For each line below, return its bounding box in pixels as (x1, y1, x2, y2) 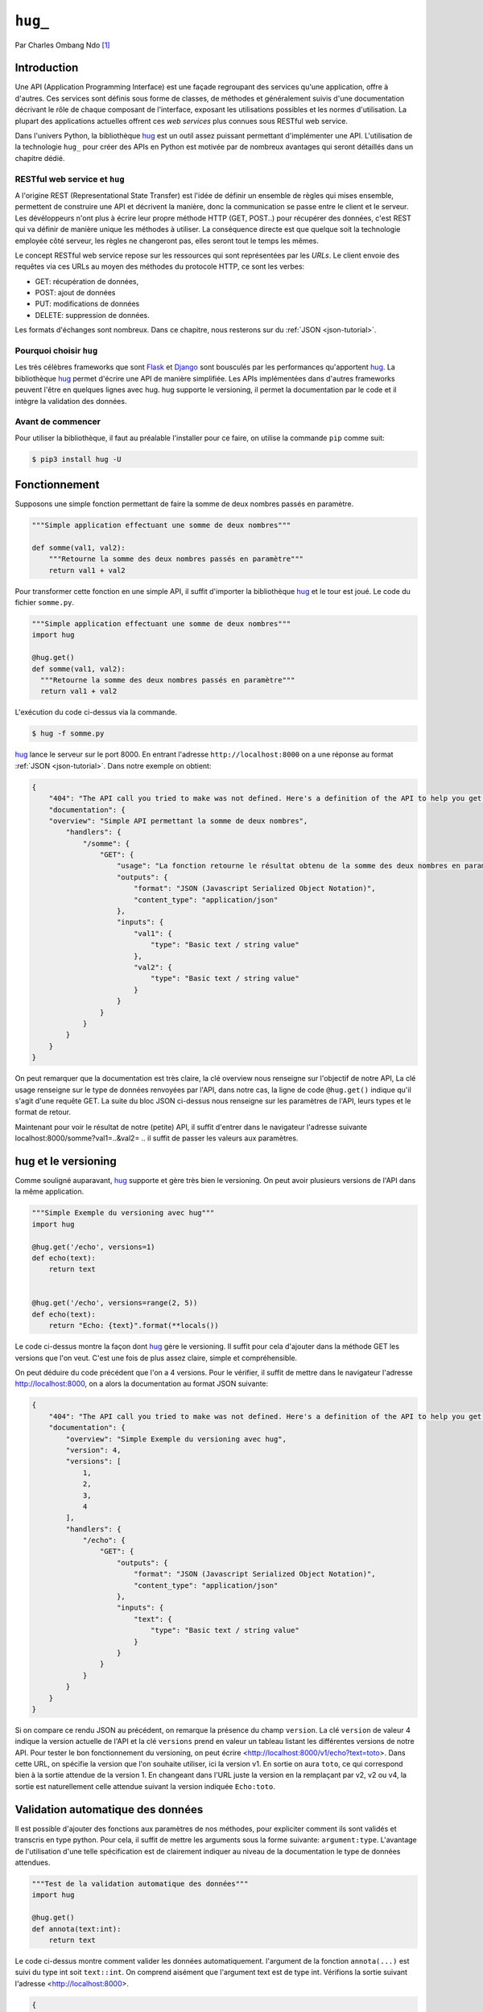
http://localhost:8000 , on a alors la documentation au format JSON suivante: (14, 1379, 269, 1388)
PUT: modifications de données (35, 299, 140, 309)
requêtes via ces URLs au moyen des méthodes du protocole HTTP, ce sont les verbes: (14, 262, 305, 271)
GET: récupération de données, (35, 276, 139, 286)
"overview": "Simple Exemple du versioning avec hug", (65, 1434, 287, 1444)
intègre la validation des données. (14, 396, 127, 406)
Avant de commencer (14, 416, 101, 427)
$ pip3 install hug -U (31, 455, 122, 464)
